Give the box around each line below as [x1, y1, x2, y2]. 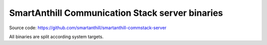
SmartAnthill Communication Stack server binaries [9, 7, 223, 18]
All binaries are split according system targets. [9, 34, 104, 40]
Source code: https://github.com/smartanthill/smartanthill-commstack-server [9, 25, 167, 31]
